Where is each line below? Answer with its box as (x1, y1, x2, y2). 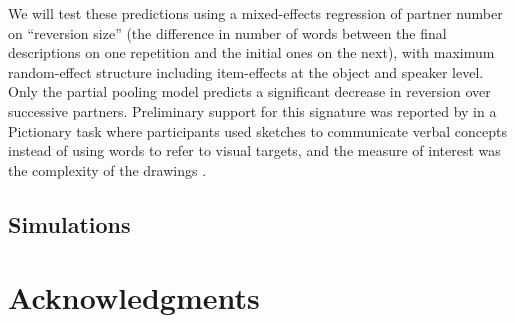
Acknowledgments (8, 277, 260, 318)
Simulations (8, 208, 131, 239)
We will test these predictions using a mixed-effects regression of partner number (8, 3, 503, 23)
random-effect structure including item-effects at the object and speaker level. (8, 61, 484, 82)
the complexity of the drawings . (8, 159, 207, 180)
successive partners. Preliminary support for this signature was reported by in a (8, 100, 497, 121)
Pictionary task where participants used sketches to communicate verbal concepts (8, 120, 507, 141)
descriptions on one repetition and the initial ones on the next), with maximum (8, 42, 495, 63)
